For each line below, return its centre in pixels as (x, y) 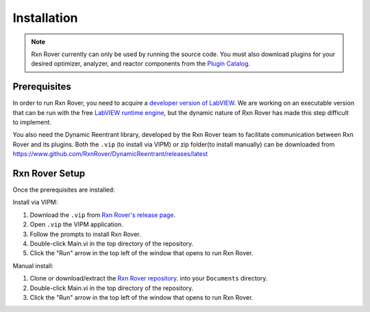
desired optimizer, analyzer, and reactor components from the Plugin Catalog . (140, 64)
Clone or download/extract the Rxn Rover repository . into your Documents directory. (149, 278)
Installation (45, 18)
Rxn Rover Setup (49, 173)
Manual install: (33, 265)
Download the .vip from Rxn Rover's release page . (103, 215)
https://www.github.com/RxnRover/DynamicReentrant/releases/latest (110, 154)
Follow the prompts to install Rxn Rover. (86, 234)
